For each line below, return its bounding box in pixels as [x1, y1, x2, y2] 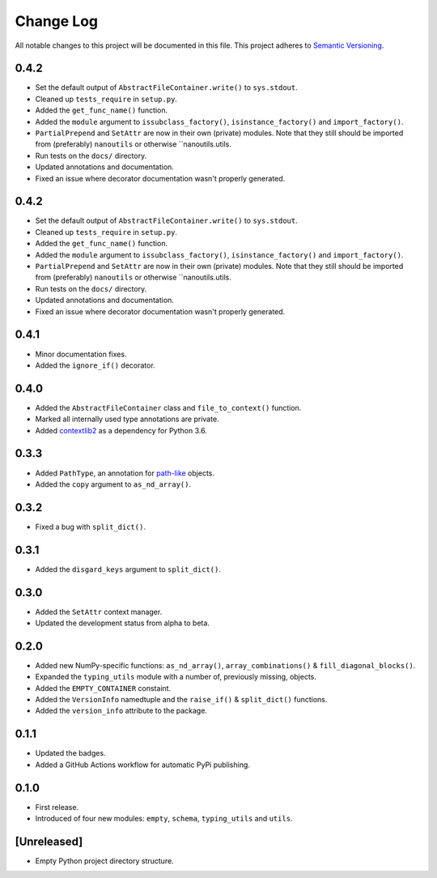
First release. [35, 802, 79, 812]
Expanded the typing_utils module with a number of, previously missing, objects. [35, 672, 317, 682]
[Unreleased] [15, 834, 83, 848]
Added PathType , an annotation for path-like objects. [35, 468, 214, 478]
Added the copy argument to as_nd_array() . [35, 479, 192, 489]
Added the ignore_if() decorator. [35, 360, 155, 370]
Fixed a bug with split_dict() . [35, 522, 146, 531]
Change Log [15, 12, 99, 30]
